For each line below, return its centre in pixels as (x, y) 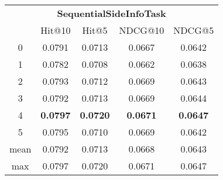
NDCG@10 (142, 30)
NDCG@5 (194, 30)
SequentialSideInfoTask (111, 13)
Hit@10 (56, 30)
